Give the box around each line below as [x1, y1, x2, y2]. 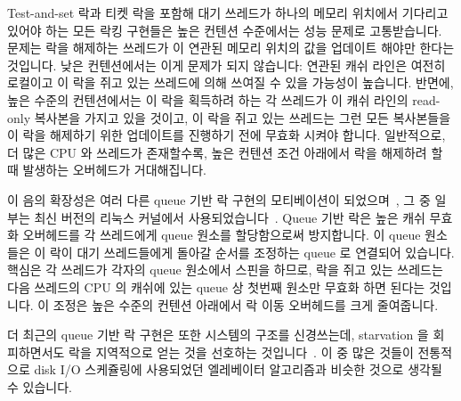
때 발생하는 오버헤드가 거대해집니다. [7, 160, 206, 179]
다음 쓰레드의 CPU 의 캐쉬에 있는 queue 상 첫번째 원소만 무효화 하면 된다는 [7, 277, 425, 296]
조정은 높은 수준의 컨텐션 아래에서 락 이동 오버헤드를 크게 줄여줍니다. [53, 295, 439, 314]
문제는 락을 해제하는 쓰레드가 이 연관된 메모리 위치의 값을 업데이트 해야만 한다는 [7, 38, 455, 57]
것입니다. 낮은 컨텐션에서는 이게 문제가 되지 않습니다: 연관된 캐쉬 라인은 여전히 [7, 55, 446, 74]
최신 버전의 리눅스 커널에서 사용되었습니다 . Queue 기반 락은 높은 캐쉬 [34, 208, 425, 226]
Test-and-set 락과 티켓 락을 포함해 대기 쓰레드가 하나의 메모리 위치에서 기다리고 [7, 4, 449, 21]
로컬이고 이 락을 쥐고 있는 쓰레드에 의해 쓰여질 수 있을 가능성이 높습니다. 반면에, [7, 73, 454, 92]
